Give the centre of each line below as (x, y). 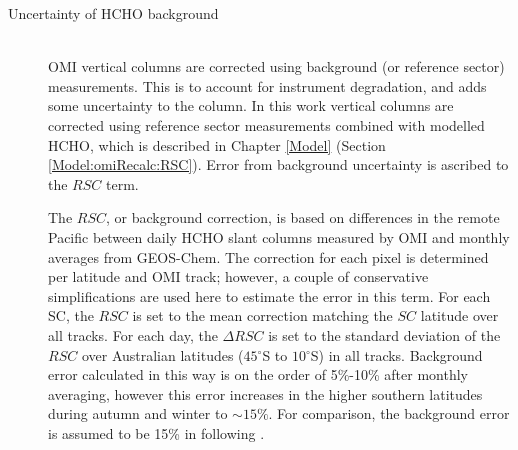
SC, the (71, 315)
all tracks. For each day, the (133, 334)
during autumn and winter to (138, 413)
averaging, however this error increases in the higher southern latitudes (265, 393)
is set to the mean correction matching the (262, 315)
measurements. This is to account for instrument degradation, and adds (267, 85)
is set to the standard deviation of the (384, 334)
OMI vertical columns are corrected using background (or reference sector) (276, 66)
